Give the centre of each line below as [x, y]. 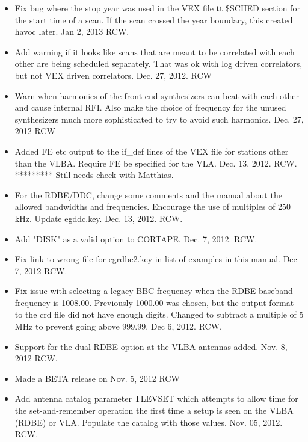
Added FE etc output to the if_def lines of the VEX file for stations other [152, 151]
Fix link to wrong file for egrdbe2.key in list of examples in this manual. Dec [156, 259]
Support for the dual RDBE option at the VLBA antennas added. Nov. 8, [151, 346]
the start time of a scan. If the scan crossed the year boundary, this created [154, 20]
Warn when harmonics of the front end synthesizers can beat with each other [157, 95]
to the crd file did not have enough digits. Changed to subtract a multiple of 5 [159, 314]
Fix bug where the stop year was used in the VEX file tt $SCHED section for [157, 8]
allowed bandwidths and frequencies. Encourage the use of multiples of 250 [153, 207]
